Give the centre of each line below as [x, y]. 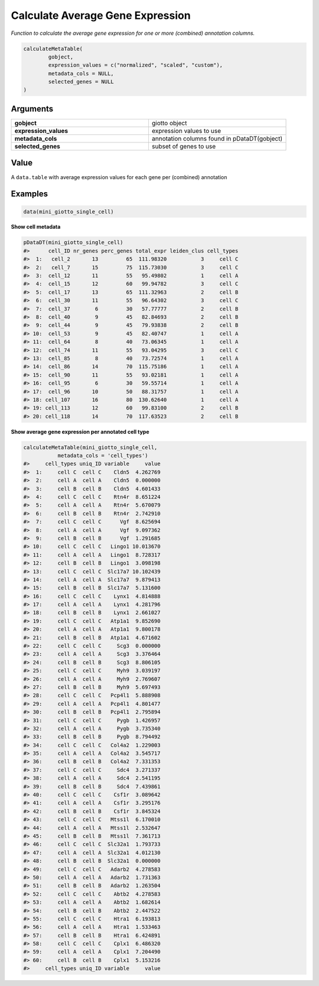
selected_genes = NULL [81, 82]
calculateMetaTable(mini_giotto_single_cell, [90, 447]
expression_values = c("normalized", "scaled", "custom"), [136, 65]
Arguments [32, 108]
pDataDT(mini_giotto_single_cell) [73, 243]
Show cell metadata [36, 227]
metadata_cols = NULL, [81, 73]
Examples [30, 194]
